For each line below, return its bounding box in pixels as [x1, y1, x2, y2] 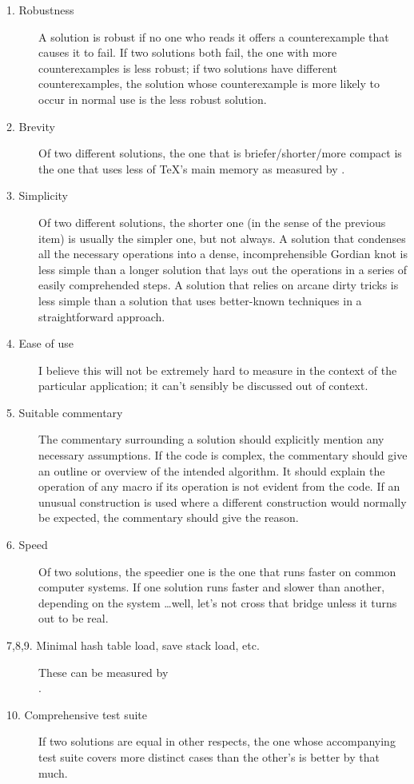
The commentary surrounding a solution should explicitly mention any [38, 431, 384, 448]
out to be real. [38, 610, 109, 627]
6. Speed [6, 536, 48, 553]
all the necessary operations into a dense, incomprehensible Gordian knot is [38, 245, 408, 262]
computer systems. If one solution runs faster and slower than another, [38, 579, 385, 595]
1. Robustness [6, 2, 74, 18]
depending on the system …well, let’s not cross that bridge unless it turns [38, 594, 397, 611]
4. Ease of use [6, 335, 74, 352]
